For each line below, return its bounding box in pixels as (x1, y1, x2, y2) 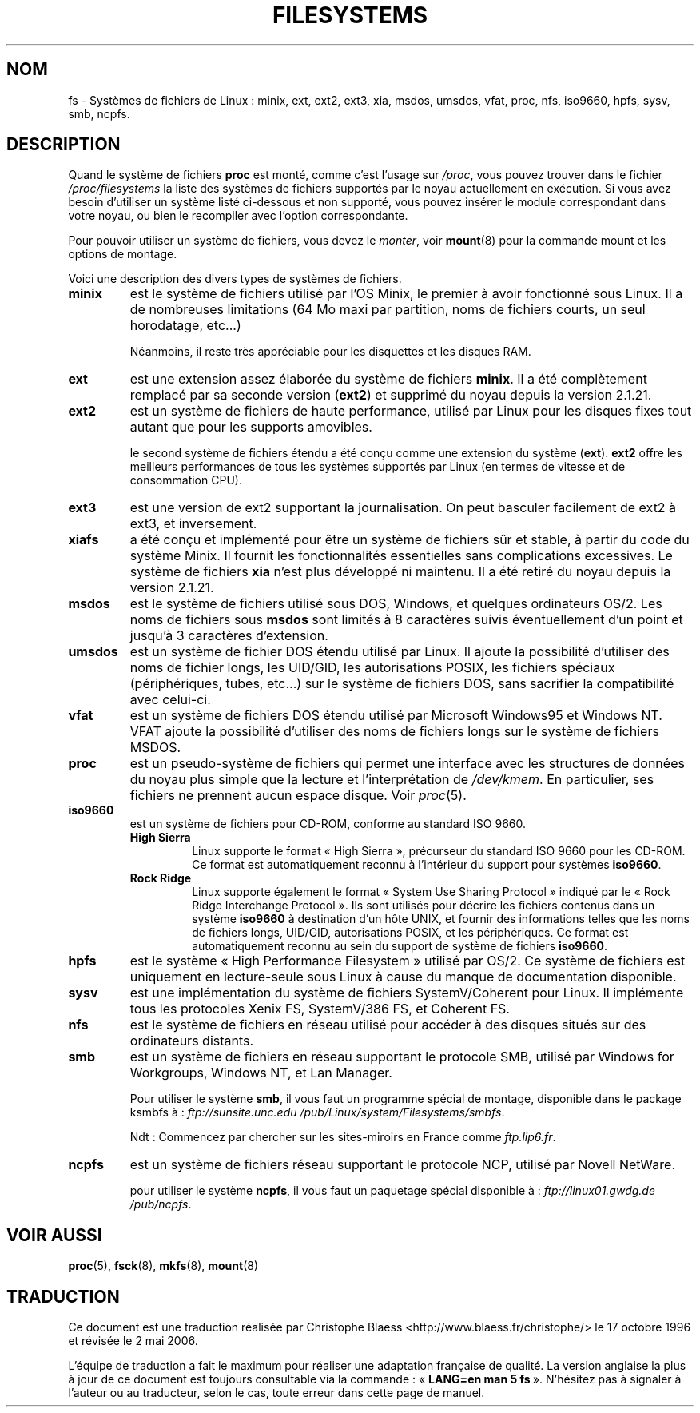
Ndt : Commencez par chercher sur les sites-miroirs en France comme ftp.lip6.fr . (129, 1130, 556, 1144)
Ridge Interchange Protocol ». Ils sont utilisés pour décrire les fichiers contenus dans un (192, 898, 655, 913)
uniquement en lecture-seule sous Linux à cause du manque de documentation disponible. (129, 969, 677, 985)
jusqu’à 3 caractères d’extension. (129, 627, 328, 644)
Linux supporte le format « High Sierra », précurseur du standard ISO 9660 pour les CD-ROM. (192, 844, 686, 858)
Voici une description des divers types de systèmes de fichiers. (68, 272, 402, 286)
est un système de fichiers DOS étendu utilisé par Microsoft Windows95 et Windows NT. (129, 707, 662, 724)
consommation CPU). (129, 473, 242, 488)
